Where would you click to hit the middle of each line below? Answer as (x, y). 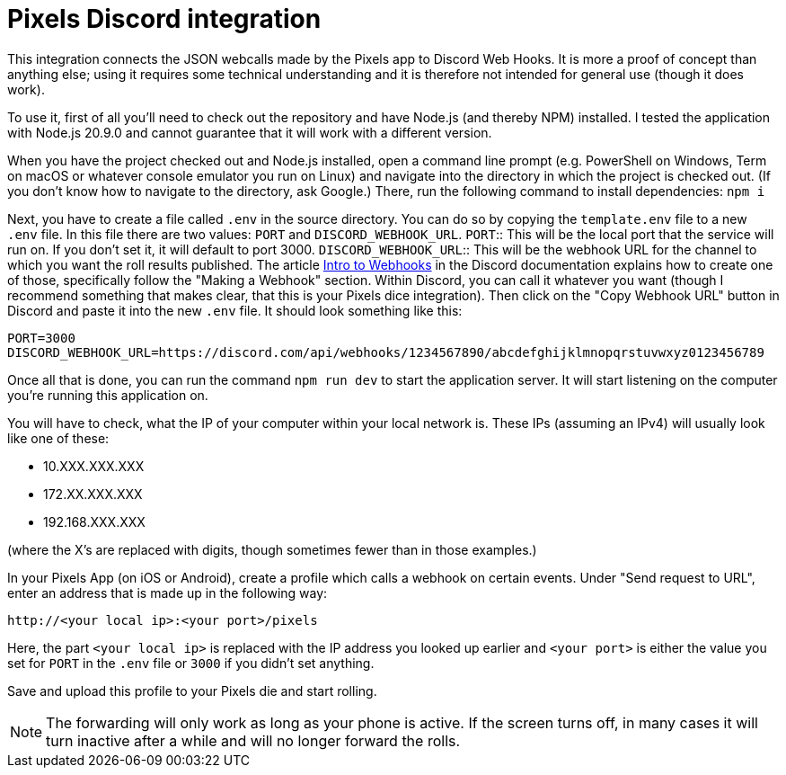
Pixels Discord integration (164, 19)
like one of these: (58, 438)
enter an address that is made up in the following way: (168, 592)
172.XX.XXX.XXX (93, 494)
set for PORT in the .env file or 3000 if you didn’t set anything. (191, 663)
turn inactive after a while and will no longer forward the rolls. (253, 740)
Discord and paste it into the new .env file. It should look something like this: (235, 310)
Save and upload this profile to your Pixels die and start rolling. (192, 690)
